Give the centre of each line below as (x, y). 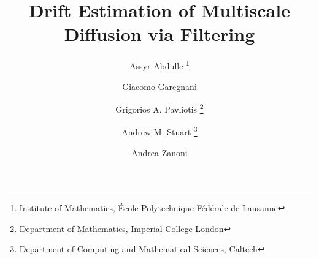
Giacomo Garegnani (159, 86)
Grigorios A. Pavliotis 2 (159, 108)
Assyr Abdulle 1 (159, 65)
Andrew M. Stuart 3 (159, 131)
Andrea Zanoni (159, 152)
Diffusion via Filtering (159, 34)
